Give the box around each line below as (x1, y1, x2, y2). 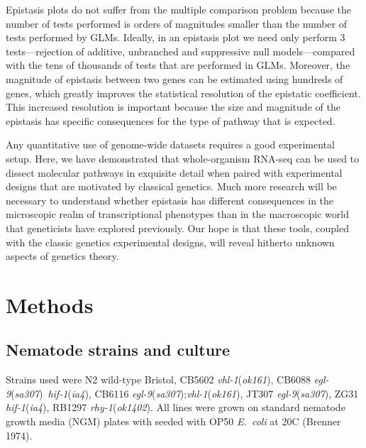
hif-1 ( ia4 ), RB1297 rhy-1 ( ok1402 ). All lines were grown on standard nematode (6, 400, 345, 415)
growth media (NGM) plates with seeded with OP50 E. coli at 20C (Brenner (6, 414, 341, 429)
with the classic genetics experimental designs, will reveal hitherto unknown (6, 234, 335, 249)
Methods (6, 290, 94, 319)
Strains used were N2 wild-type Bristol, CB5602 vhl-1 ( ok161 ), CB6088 (6, 372, 311, 387)
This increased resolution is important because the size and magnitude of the (6, 99, 340, 114)
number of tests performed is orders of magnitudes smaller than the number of (6, 16, 348, 31)
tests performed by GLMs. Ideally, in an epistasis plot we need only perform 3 (6, 30, 345, 45)
